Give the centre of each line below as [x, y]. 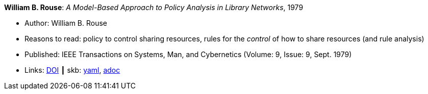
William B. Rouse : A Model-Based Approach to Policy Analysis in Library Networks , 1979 [154, 7]
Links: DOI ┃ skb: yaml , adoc [72, 70]
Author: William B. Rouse [66, 23]
